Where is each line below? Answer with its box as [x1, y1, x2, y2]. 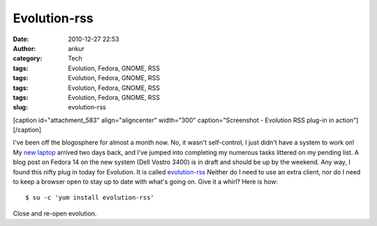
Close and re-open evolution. [13, 209, 97, 218]
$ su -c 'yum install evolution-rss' [25, 194, 155, 202]
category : [13, 54, 43, 63]
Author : [13, 44, 36, 52]
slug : [13, 103, 28, 112]
